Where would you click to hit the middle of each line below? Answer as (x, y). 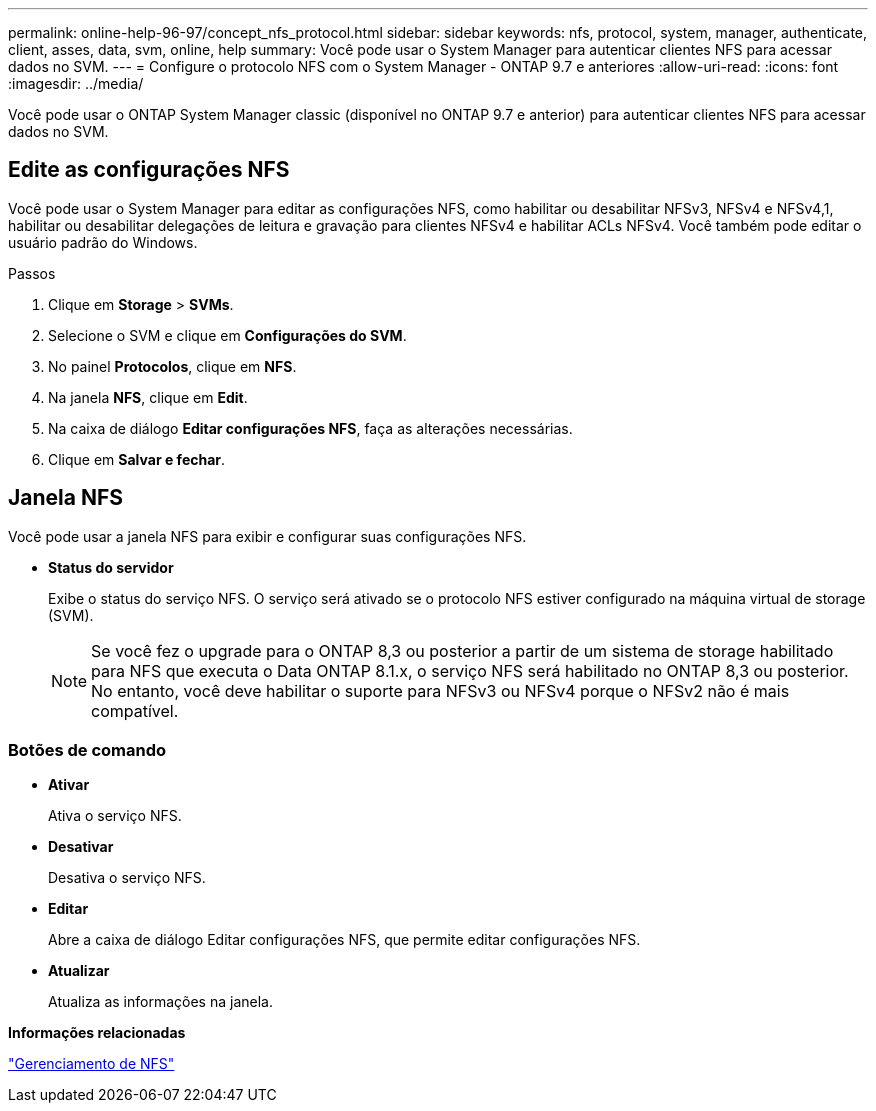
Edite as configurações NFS (149, 170)
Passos (32, 273)
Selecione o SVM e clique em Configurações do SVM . (227, 335)
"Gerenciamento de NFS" (91, 1064)
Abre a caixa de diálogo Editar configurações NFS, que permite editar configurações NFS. (344, 940)
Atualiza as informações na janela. (160, 1002)
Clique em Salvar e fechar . (137, 459)
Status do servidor (111, 567)
